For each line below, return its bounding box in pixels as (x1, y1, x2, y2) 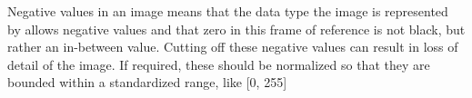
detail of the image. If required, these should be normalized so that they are (7, 54, 430, 73)
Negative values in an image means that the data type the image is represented (7, 2, 448, 20)
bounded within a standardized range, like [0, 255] (7, 73, 287, 92)
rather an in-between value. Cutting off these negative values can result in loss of (7, 37, 458, 56)
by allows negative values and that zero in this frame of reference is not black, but (7, 19, 466, 38)
